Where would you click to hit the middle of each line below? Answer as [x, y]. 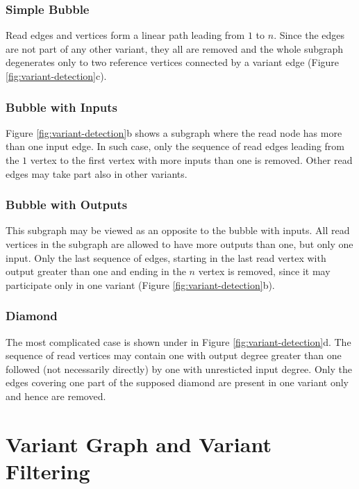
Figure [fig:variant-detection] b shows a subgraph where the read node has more [174, 132]
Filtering [48, 471]
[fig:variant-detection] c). [56, 76]
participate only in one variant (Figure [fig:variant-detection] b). [140, 284]
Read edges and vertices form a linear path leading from [125, 35]
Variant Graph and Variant [139, 444]
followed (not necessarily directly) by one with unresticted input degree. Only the [179, 368]
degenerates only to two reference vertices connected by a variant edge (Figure [173, 62]
